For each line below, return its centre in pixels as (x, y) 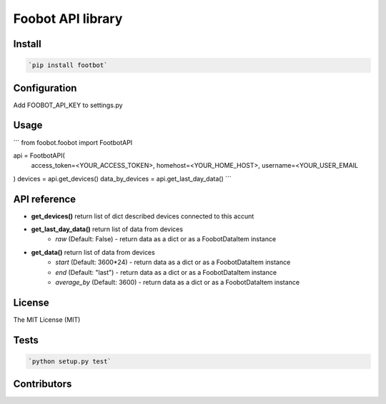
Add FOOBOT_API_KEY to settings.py (68, 105)
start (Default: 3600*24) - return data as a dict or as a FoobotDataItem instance (173, 262)
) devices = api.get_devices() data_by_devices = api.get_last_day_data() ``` (122, 178)
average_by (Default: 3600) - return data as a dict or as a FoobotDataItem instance (178, 282)
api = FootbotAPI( (39, 155)
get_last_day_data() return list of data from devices (107, 229)
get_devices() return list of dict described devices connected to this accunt (143, 216)
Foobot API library (68, 19)
